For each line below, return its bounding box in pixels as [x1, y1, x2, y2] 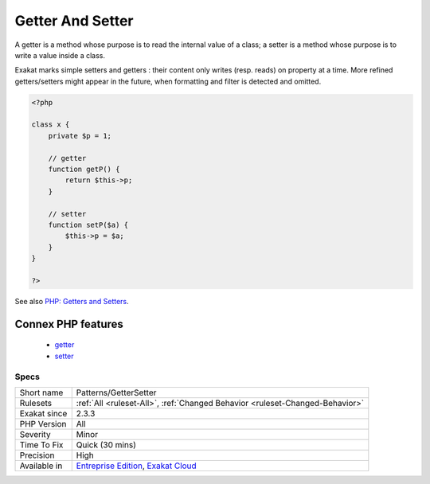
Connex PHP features [14, 317, 123, 330]
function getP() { [48, 165, 120, 174]
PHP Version [19, 418, 67, 429]
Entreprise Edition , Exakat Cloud [76, 460, 197, 471]
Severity [19, 428, 51, 439]
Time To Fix [19, 439, 64, 450]
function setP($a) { [48, 221, 129, 229]
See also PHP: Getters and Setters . [14, 296, 129, 306]
